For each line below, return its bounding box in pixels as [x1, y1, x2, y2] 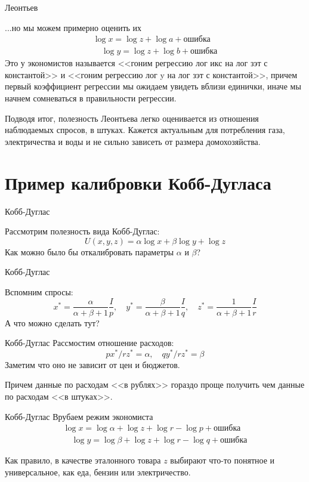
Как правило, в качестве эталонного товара [5, 454, 161, 466]
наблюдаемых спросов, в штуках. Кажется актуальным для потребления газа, [5, 123, 285, 136]
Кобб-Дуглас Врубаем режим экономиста [5, 410, 153, 422]
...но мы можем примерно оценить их [5, 21, 142, 33]
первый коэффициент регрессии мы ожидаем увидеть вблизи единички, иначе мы [5, 80, 301, 92]
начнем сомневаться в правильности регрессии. [5, 92, 177, 104]
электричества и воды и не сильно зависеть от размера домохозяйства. [5, 135, 261, 147]
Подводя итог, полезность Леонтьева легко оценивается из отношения [5, 112, 259, 124]
